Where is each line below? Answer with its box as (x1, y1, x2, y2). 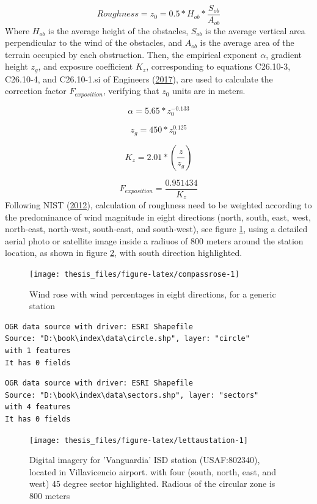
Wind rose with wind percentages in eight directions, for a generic (29, 287, 276, 300)
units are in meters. (172, 84, 246, 97)
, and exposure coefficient (38, 60, 133, 73)
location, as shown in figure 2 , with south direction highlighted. (5, 246, 242, 259)
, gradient (266, 48, 302, 60)
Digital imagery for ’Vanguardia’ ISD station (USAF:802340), (29, 453, 260, 466)
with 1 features (5, 346, 71, 356)
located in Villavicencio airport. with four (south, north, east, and (29, 465, 277, 478)
